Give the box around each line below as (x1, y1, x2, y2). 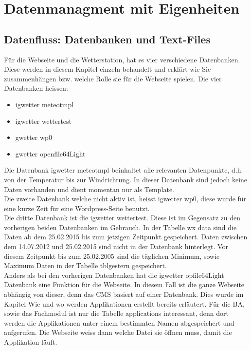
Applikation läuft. (4, 337, 57, 347)
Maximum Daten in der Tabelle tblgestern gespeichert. (4, 260, 167, 271)
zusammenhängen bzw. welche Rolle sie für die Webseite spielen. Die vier (4, 73, 222, 83)
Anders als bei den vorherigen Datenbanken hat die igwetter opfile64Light (4, 270, 224, 280)
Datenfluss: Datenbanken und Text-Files (4, 31, 211, 46)
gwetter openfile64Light (15, 148, 86, 158)
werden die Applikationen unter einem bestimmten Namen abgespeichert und (4, 317, 234, 328)
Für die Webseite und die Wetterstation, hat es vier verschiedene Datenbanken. (4, 54, 240, 64)
